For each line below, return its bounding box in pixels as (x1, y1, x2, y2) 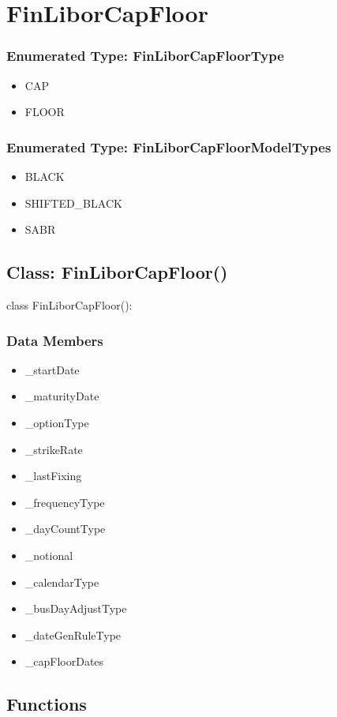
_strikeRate (24, 441, 83, 457)
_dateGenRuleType (24, 626, 122, 643)
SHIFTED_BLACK (24, 194, 122, 211)
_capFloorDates (24, 653, 104, 670)
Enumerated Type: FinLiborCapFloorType (6, 46, 284, 66)
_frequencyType (24, 494, 105, 510)
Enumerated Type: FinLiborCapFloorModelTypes (6, 137, 331, 156)
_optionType (24, 414, 89, 430)
